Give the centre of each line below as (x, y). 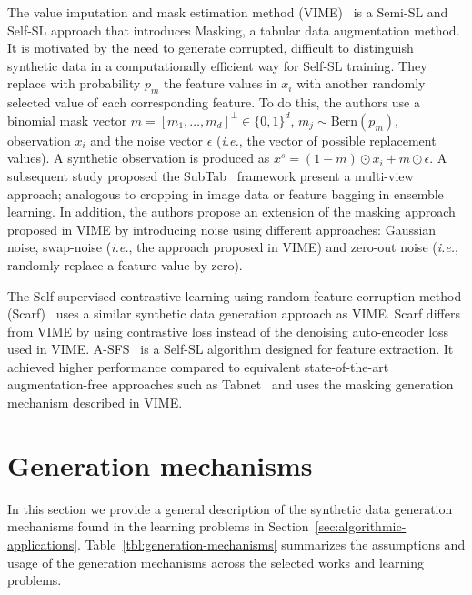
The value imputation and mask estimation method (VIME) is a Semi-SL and (228, 12)
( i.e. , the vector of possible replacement (326, 140)
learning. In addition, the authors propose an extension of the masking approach (231, 212)
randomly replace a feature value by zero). (125, 264)
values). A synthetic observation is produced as (139, 158)
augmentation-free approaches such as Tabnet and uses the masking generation (231, 384)
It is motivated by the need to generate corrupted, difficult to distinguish (211, 48)
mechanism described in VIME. (95, 403)
